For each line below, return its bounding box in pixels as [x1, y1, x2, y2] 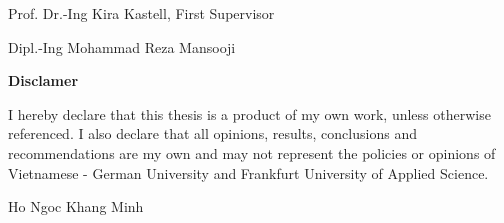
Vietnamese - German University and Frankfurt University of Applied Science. [8, 162, 489, 183]
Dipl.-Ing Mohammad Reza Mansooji [8, 36, 236, 57]
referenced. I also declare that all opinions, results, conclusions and [8, 123, 417, 144]
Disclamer [8, 70, 79, 91]
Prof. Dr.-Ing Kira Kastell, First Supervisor [8, 3, 275, 23]
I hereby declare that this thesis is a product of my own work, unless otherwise [8, 103, 491, 124]
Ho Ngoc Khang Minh [8, 196, 144, 217]
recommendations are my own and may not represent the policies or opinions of [8, 142, 496, 163]
